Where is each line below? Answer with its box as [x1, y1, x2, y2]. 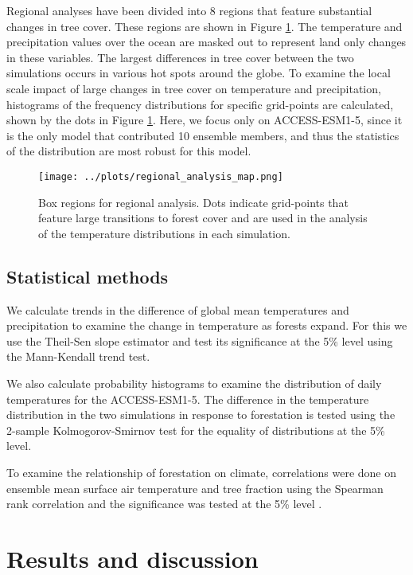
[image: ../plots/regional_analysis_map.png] [38, 170, 283, 182]
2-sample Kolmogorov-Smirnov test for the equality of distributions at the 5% [6, 421, 385, 438]
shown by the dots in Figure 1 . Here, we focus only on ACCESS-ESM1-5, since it [6, 111, 403, 128]
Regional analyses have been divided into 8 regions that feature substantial [6, 2, 372, 18]
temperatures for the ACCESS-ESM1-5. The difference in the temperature [6, 390, 369, 407]
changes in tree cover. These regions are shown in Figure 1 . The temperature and [6, 18, 403, 34]
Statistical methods [6, 264, 169, 288]
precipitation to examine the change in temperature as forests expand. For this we [6, 317, 407, 334]
